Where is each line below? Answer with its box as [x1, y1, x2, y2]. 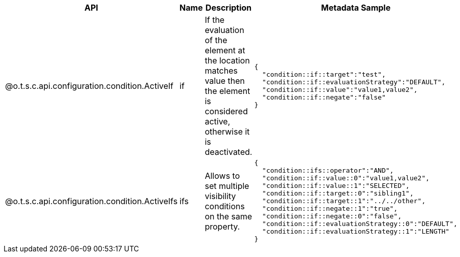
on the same [205, 211, 252, 221]
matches [205, 66, 238, 76]
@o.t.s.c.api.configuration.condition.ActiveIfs [5, 196, 178, 206]
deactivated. [205, 147, 252, 157]
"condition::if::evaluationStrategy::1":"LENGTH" [262, 228, 450, 235]
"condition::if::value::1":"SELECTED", [262, 182, 410, 189]
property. [205, 221, 240, 232]
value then [205, 76, 245, 86]
